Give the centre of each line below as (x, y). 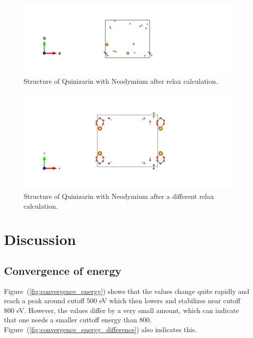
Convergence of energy (63, 270)
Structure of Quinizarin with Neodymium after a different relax (119, 196)
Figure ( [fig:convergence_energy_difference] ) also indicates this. (101, 329)
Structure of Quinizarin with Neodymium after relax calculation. (121, 81)
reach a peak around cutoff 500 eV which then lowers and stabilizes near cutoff (122, 301)
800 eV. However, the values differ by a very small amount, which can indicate (122, 310)
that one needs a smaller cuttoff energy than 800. (78, 320)
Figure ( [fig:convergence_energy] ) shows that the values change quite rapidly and (127, 291)
